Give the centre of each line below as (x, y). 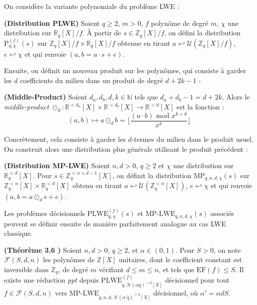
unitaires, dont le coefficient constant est (180, 259)
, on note (227, 250)
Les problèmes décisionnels (45, 213)
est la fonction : (200, 107)
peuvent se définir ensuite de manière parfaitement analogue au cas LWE (115, 223)
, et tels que (176, 269)
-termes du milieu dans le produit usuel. (192, 139)
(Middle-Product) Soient (46, 97)
